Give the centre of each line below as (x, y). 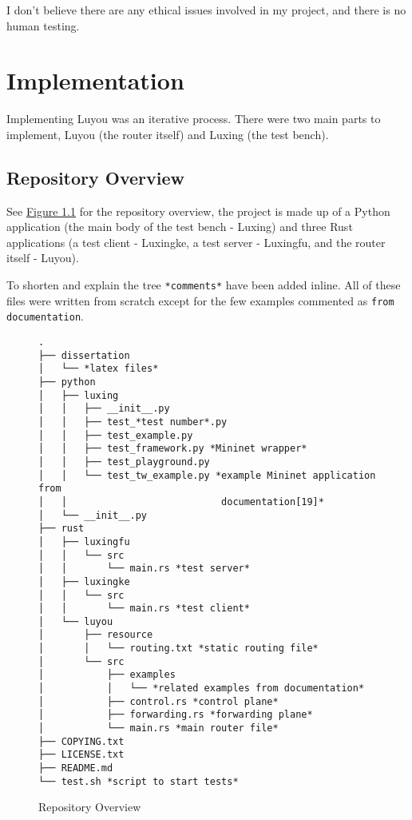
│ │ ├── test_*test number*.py (133, 422)
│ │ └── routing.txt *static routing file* (178, 649)
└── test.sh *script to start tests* (139, 781)
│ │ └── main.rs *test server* (144, 569)
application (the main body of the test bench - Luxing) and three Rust (180, 227)
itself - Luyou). (43, 258)
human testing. (43, 25)
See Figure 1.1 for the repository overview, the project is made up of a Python (198, 211)
